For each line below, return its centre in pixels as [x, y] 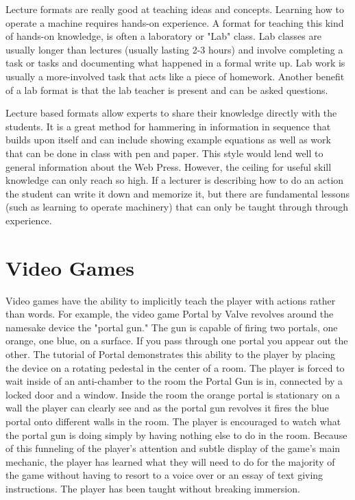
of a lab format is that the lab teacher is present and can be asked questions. [167, 90]
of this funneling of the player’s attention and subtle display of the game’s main [173, 448]
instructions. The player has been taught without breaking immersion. [153, 488]
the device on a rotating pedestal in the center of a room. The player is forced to [175, 367]
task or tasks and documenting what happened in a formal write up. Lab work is [175, 63]
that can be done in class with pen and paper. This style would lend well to [164, 153]
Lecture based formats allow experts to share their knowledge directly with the [171, 113]
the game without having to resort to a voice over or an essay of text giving [164, 475]
